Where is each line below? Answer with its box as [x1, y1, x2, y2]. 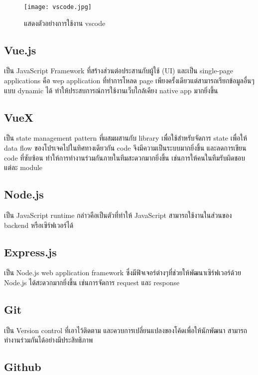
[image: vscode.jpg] [24, 3, 92, 10]
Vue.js [4, 42, 36, 57]
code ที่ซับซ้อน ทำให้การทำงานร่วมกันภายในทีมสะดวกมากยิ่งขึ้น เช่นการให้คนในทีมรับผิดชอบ [4, 152, 245, 163]
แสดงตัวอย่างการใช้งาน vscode [24, 17, 106, 28]
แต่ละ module [4, 162, 43, 173]
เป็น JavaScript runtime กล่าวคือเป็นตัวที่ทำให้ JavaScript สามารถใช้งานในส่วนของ [4, 210, 232, 220]
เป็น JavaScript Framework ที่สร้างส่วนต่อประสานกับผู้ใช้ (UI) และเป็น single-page [4, 65, 234, 76]
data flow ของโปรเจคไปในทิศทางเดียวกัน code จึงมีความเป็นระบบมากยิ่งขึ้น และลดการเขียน [4, 143, 247, 153]
